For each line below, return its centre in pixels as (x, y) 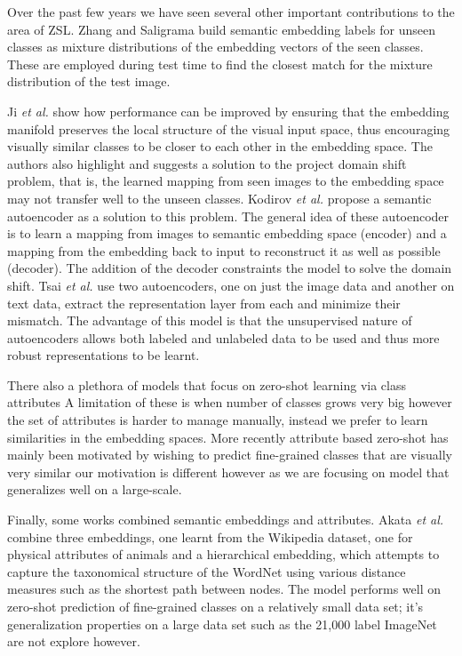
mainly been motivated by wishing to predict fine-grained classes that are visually (230, 455)
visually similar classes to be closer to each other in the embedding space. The (220, 146)
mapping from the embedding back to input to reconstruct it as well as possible (224, 250)
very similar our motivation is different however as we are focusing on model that (228, 472)
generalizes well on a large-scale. (95, 489)
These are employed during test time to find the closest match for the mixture (220, 64)
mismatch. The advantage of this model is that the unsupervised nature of (210, 320)
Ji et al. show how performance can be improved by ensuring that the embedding (228, 111)
